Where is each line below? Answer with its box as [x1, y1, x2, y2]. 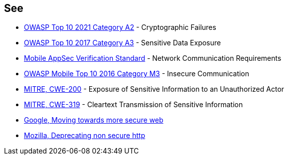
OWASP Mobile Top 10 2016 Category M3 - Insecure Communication [24, 69, 250, 78]
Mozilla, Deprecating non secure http [24, 131, 145, 140]
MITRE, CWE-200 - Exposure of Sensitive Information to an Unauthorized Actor [24, 85, 285, 94]
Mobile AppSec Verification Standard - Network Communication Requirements [24, 54, 282, 63]
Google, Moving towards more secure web [24, 116, 163, 125]
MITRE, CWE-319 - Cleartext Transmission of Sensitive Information [24, 100, 243, 109]
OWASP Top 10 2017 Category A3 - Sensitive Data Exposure [24, 38, 221, 47]
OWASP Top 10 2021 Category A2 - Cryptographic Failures [24, 23, 216, 32]
